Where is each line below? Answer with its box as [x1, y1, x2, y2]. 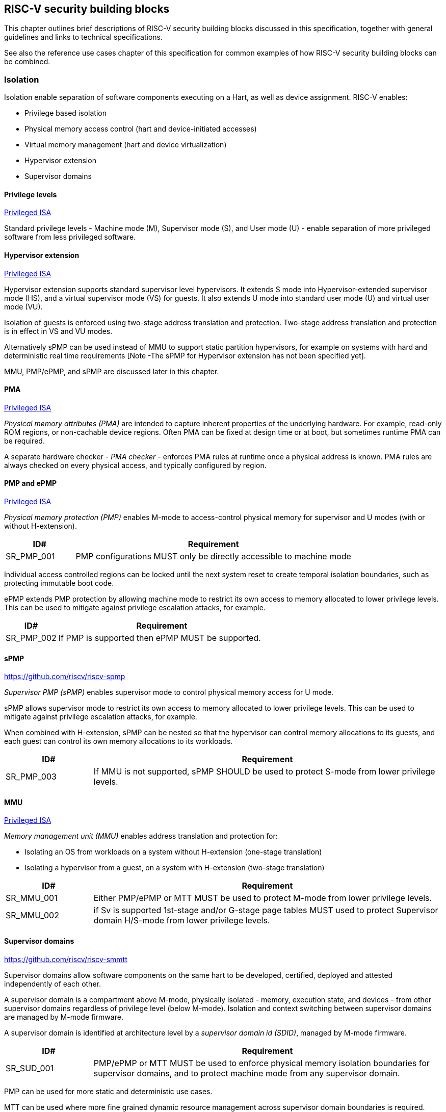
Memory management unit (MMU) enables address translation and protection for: [4, 832, 278, 841]
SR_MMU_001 [6, 893, 58, 903]
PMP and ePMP [4, 479, 57, 488]
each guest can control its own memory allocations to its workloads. [4, 737, 233, 746]
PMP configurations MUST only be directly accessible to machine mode [75, 551, 351, 562]
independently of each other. [4, 979, 101, 988]
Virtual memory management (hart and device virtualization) [24, 140, 227, 149]
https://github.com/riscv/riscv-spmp [4, 672, 125, 681]
